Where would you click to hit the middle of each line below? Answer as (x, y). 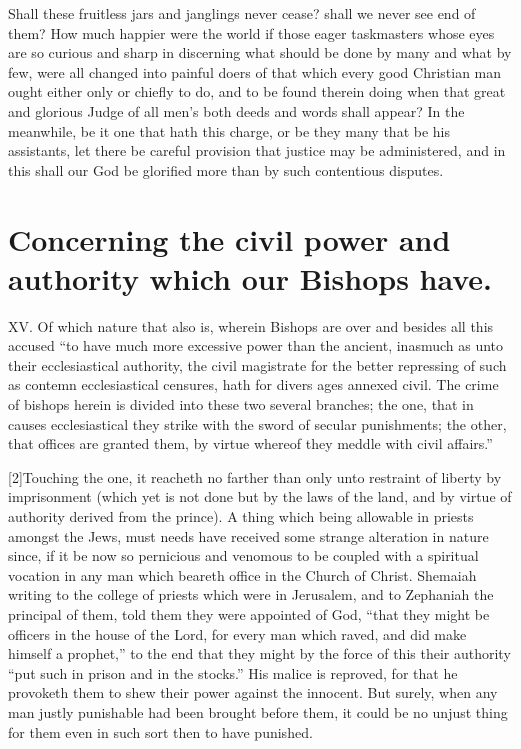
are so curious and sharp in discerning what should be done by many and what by (260, 52)
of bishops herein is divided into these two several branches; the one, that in (241, 404)
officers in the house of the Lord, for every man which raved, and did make (237, 633)
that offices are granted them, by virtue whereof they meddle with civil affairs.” (250, 443)
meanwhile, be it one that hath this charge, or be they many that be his (229, 130)
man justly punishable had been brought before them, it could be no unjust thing (258, 711)
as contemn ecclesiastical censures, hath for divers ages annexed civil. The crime (253, 384)
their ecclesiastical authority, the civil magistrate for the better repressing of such (257, 364)
